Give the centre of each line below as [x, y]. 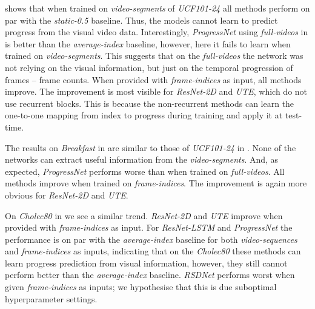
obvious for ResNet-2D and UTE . [67, 195]
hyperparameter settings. [51, 298]
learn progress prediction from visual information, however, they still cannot [146, 263]
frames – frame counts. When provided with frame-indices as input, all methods [153, 79]
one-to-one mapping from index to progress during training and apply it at [144, 115]
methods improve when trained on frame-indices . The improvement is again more [156, 183]
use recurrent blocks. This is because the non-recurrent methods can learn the [150, 103]
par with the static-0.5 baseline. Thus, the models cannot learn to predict [141, 20]
